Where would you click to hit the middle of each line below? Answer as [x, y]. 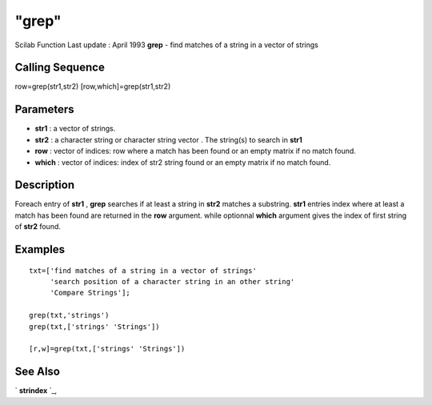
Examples [40, 249]
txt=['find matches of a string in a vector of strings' [143, 271]
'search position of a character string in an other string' [172, 282]
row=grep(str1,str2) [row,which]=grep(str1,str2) [93, 86]
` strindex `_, [36, 391]
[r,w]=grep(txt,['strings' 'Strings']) [107, 349]
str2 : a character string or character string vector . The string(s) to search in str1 [169, 139]
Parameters [44, 109]
